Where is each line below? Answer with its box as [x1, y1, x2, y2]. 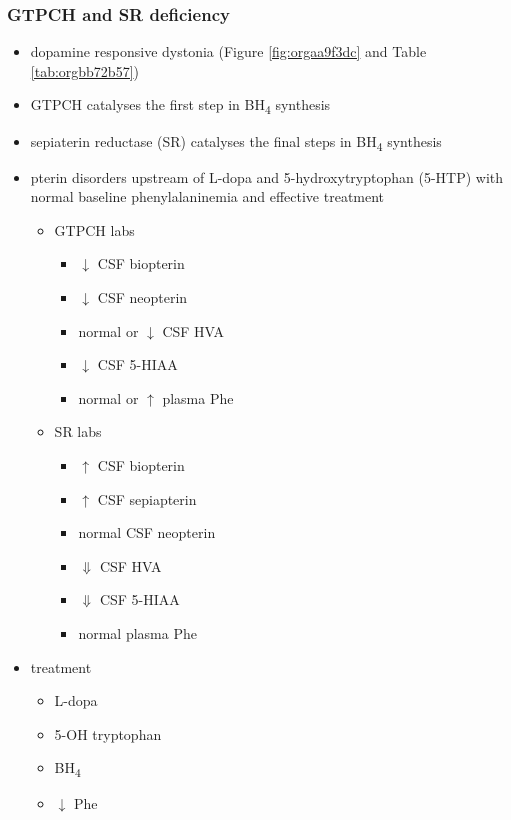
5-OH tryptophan [54, 723, 162, 744]
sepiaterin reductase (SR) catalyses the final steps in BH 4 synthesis [30, 130, 442, 154]
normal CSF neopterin [78, 522, 216, 543]
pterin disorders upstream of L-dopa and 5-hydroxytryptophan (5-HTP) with [30, 166, 504, 187]
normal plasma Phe [78, 622, 197, 643]
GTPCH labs [54, 219, 135, 240]
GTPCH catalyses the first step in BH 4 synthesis [30, 94, 331, 118]
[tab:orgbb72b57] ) [30, 60, 139, 81]
